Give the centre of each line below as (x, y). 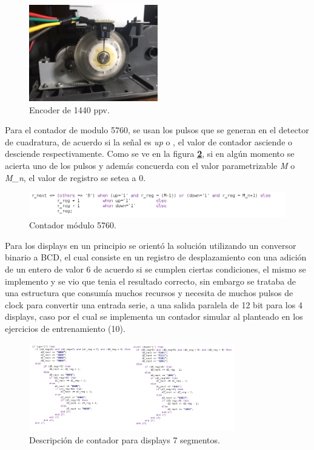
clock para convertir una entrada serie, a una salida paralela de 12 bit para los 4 (154, 304)
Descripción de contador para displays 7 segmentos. (125, 439)
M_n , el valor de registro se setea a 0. (75, 177)
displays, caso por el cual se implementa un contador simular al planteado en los (154, 316)
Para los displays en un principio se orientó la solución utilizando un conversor (151, 245)
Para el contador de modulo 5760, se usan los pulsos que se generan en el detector (157, 130)
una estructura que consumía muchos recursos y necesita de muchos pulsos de (149, 293)
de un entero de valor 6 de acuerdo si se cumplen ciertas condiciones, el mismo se (155, 269)
